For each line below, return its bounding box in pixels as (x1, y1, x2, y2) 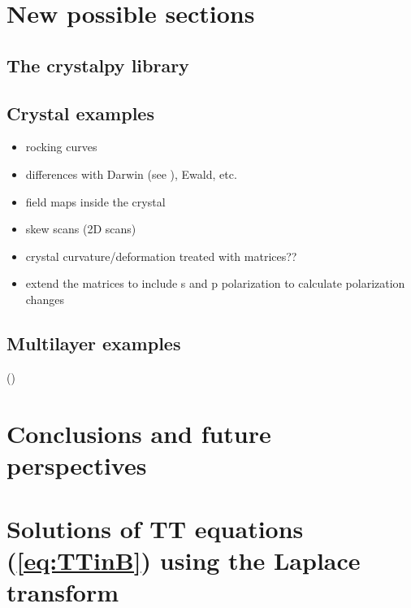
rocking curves (25, 138, 97, 155)
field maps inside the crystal (25, 193, 166, 210)
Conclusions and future (6, 416, 271, 449)
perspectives (6, 448, 147, 481)
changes (25, 290, 64, 307)
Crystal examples (6, 100, 154, 125)
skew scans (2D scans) (25, 220, 136, 237)
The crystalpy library (6, 52, 189, 77)
